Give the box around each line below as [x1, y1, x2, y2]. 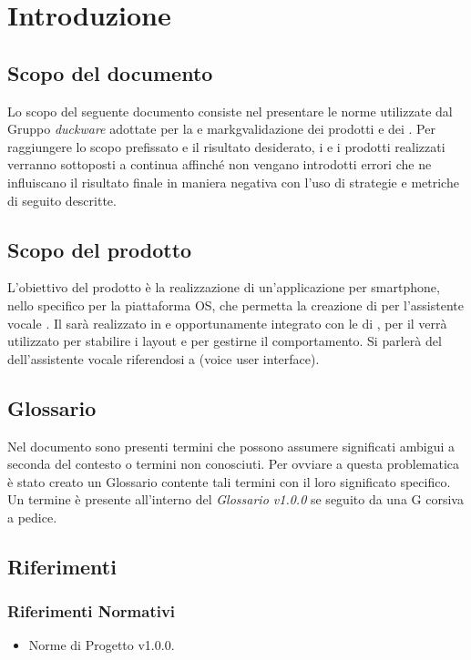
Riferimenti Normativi [7, 600, 176, 623]
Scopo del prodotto [7, 235, 192, 263]
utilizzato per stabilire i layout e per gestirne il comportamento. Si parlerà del [7, 331, 442, 350]
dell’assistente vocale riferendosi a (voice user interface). [7, 349, 320, 368]
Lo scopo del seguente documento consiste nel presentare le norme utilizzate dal [7, 101, 453, 120]
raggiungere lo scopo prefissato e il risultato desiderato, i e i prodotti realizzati [7, 137, 445, 156]
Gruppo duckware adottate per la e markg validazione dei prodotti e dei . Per [7, 119, 435, 138]
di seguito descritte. [7, 190, 117, 209]
